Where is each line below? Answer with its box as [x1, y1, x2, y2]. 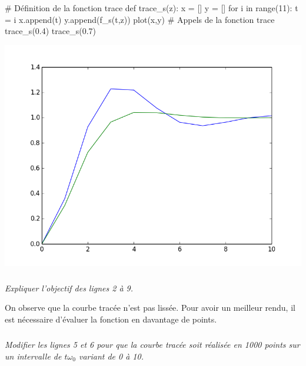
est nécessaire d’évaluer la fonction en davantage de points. [5, 313, 217, 325]
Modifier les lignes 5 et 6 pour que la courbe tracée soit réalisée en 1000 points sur [5, 338, 300, 351]
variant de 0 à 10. [78, 350, 144, 362]
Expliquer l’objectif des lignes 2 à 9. [5, 281, 134, 294]
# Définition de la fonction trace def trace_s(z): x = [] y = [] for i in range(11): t [5, 2, 298, 14]
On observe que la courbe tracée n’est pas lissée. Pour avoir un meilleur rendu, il [5, 301, 295, 314]
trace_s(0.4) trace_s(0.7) [5, 25, 96, 37]
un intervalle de [5, 350, 62, 362]
